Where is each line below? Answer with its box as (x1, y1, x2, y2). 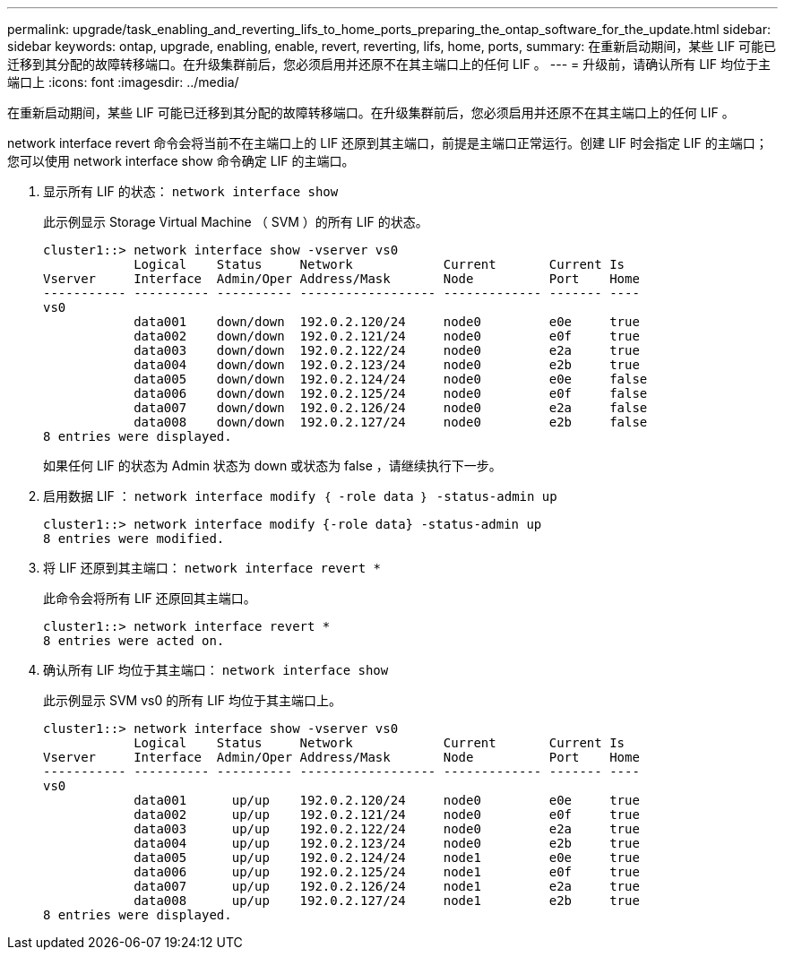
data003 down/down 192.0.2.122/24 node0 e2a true (134, 343, 640, 358)
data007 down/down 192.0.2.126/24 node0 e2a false (134, 401, 648, 415)
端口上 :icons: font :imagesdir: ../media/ (7, 74, 239, 90)
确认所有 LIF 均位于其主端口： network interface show (43, 662, 389, 677)
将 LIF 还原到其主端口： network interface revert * (43, 560, 381, 575)
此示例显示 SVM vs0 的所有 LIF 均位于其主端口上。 (43, 693, 342, 708)
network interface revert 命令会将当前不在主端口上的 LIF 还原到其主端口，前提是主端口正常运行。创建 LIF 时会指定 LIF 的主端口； (7, 135, 768, 151)
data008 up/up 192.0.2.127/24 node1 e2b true (134, 893, 640, 908)
